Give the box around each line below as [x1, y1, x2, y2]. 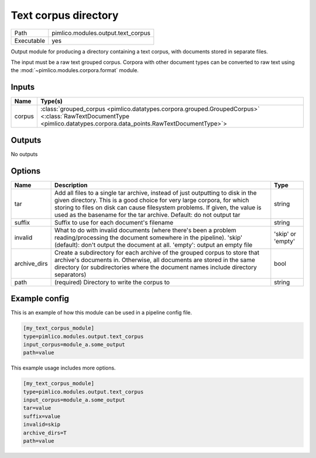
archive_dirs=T [23, 429, 67, 436]
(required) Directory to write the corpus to [54, 278, 170, 286]
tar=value [23, 405, 51, 412]
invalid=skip [23, 421, 61, 428]
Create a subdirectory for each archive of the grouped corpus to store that [54, 248, 260, 256]
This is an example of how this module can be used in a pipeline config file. [11, 309, 193, 316]
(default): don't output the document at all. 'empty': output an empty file [54, 240, 253, 249]
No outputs [11, 150, 38, 158]
